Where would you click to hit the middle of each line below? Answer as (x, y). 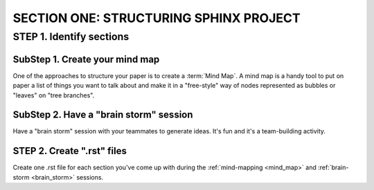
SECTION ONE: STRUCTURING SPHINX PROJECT (157, 18)
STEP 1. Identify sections (71, 37)
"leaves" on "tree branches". (54, 95)
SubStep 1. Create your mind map (86, 59)
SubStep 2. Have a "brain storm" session (103, 115)
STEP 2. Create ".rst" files (70, 151)
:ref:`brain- (333, 168)
